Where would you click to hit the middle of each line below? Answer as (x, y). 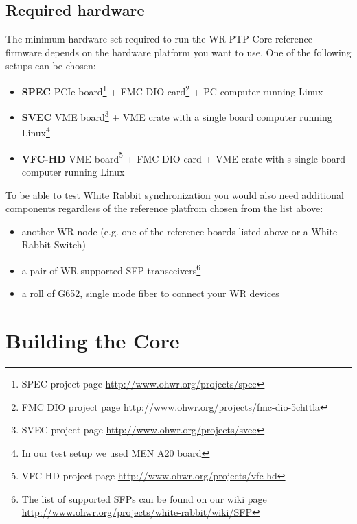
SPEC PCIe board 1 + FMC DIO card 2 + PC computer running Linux (172, 90)
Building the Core (93, 340)
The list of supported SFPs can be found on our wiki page (144, 498)
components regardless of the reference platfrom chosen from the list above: (164, 208)
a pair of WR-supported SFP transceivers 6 (111, 269)
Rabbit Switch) (54, 245)
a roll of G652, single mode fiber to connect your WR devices (150, 293)
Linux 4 (36, 132)
